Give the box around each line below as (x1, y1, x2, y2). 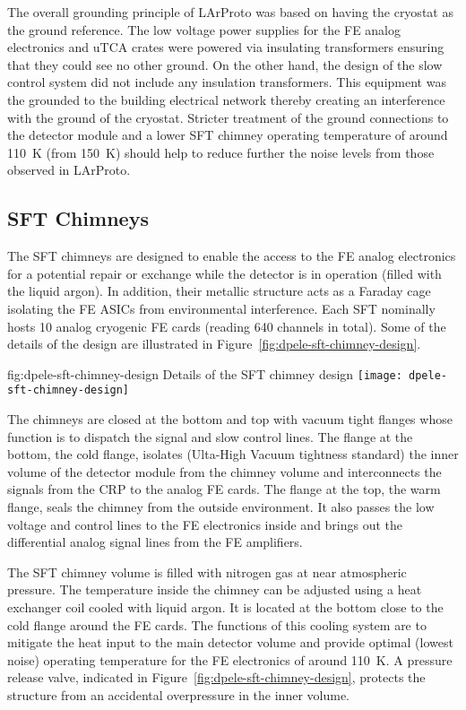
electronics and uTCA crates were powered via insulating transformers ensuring (7, 38, 444, 56)
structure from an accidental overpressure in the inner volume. (7, 685, 350, 704)
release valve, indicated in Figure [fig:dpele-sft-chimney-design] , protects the (7, 668, 426, 687)
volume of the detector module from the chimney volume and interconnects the (7, 462, 442, 481)
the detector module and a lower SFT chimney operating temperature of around (7, 126, 448, 144)
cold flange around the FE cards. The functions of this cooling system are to (7, 615, 427, 634)
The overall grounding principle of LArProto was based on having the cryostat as (7, 3, 453, 21)
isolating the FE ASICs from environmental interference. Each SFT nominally (7, 299, 436, 317)
